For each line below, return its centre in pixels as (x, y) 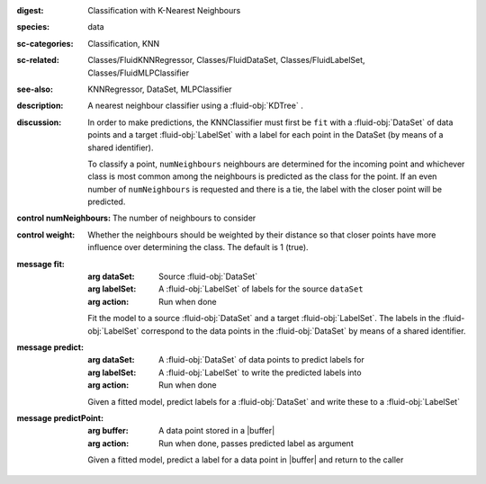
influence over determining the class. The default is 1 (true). (198, 247)
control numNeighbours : (64, 218)
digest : (30, 10)
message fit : (40, 264)
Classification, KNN (124, 43)
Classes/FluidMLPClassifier (138, 73)
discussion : (39, 122)
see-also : (35, 89)
